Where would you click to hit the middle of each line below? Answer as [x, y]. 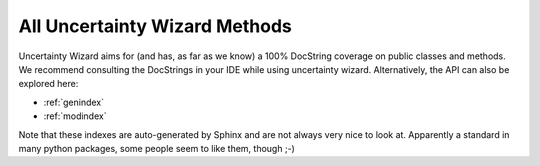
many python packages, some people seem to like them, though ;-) [156, 148]
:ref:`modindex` [75, 116]
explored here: [48, 84]
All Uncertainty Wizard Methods [155, 26]
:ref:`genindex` [74, 102]
